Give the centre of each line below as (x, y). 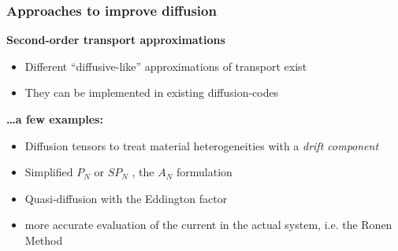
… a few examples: (55, 119)
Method (44, 240)
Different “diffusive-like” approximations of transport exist (166, 66)
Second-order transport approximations (116, 40)
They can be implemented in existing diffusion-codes (152, 92)
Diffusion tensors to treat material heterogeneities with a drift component (202, 145)
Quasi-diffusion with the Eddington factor (126, 198)
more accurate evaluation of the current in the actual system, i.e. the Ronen (208, 225)
